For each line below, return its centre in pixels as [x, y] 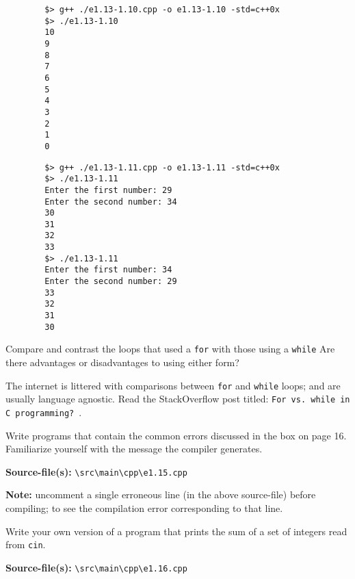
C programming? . [44, 412]
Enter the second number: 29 [111, 282]
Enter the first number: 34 [108, 270]
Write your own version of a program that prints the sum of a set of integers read [176, 531]
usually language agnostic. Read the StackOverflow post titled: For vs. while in [178, 399]
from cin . [26, 544]
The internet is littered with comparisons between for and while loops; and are [173, 385]
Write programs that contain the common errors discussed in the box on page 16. [176, 435]
